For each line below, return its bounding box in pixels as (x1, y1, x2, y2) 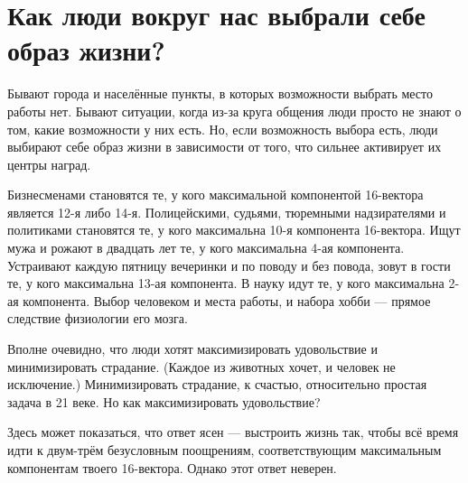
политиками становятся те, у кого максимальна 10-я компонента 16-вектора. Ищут (7, 220, 461, 239)
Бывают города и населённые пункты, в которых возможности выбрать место (7, 84, 433, 103)
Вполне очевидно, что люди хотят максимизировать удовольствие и (7, 339, 378, 358)
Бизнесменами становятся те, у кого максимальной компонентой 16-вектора (7, 185, 424, 204)
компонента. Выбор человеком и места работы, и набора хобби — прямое (23, 291, 431, 310)
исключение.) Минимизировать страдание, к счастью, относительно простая (7, 375, 427, 394)
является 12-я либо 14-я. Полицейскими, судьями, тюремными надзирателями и (7, 202, 446, 221)
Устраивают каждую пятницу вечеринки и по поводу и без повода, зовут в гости (7, 255, 451, 274)
